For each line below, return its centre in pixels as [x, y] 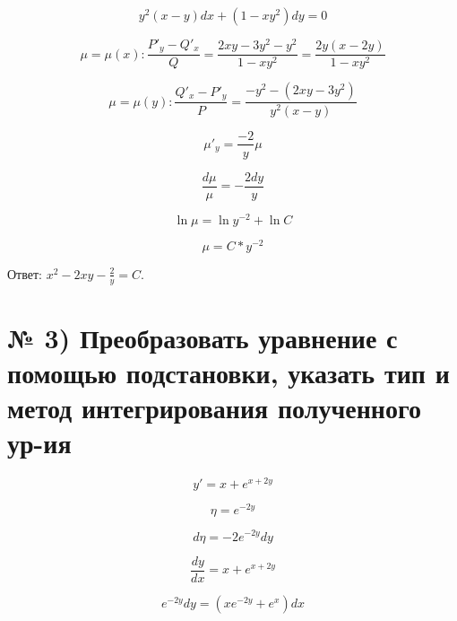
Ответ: [25, 273]
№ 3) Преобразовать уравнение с [203, 337]
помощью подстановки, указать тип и [228, 372]
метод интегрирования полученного [214, 408]
